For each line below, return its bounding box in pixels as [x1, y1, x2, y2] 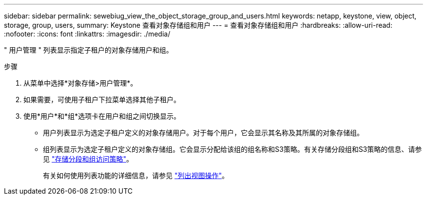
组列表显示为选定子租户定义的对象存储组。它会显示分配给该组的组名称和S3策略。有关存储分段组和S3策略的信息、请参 [43, 145, 422, 153]
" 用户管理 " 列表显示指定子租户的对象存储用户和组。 [4, 46, 173, 54]
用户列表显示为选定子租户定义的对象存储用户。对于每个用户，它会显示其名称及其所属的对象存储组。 [43, 128, 364, 137]
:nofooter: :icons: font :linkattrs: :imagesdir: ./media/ [4, 30, 171, 38]
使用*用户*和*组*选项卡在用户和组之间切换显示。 [23, 112, 181, 120]
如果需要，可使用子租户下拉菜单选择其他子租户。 [23, 95, 180, 104]
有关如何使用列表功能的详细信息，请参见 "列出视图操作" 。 [43, 171, 229, 180]
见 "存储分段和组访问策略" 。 [43, 155, 133, 163]
